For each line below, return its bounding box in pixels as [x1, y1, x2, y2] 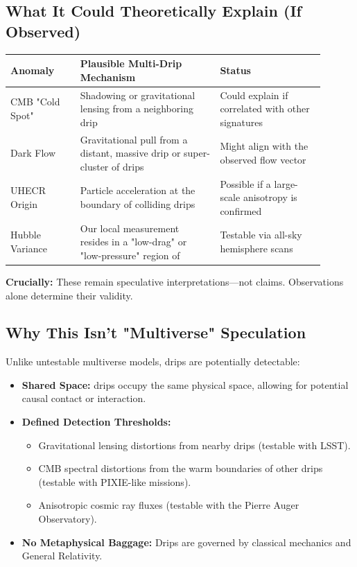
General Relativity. [21, 548, 103, 563]
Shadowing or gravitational [80, 87, 195, 102]
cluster [80, 159, 109, 173]
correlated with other [220, 101, 310, 116]
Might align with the [220, 139, 308, 153]
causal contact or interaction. [21, 391, 146, 405]
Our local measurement [80, 220, 180, 235]
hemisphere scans [220, 241, 293, 256]
